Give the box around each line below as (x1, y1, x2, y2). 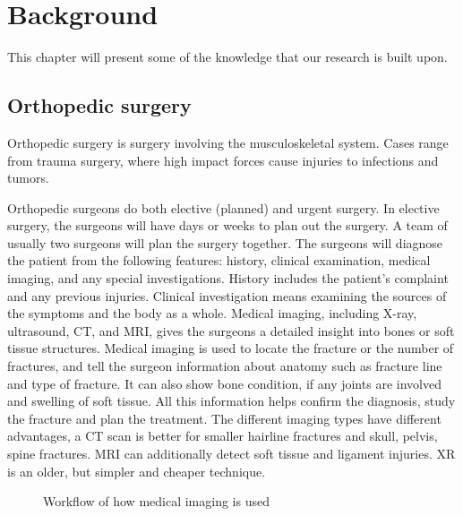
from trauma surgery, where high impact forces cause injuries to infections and (7, 150, 439, 169)
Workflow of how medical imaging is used (43, 492, 270, 511)
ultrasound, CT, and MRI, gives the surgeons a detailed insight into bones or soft (7, 321, 455, 340)
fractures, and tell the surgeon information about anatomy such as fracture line (7, 357, 442, 375)
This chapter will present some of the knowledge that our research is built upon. (7, 47, 448, 66)
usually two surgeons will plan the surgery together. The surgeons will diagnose (7, 233, 443, 252)
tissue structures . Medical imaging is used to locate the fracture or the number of (7, 339, 454, 357)
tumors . (7, 168, 49, 187)
